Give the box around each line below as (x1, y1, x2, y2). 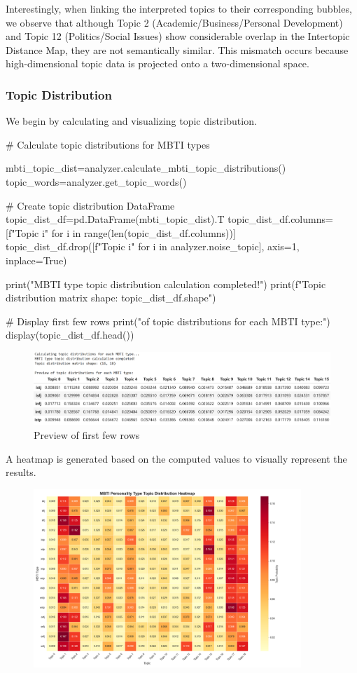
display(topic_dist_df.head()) (6, 327, 134, 342)
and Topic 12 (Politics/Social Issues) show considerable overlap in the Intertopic (6, 29, 350, 43)
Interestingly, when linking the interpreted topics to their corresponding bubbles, (6, 1, 352, 15)
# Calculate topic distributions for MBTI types (6, 137, 210, 151)
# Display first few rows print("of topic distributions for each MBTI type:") (6, 313, 330, 328)
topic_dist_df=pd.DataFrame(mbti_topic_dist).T (6, 212, 225, 226)
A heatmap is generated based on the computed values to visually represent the (6, 451, 347, 465)
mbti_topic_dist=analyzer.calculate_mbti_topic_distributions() (6, 161, 286, 175)
